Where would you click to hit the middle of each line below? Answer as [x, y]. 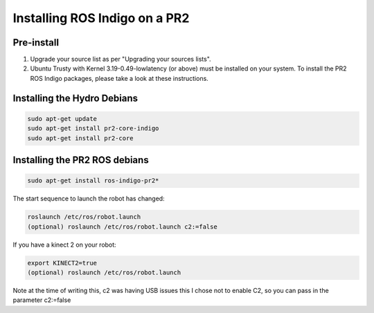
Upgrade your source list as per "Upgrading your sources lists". [121, 59]
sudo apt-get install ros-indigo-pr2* [93, 181]
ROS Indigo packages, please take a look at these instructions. [119, 78]
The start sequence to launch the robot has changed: [89, 199]
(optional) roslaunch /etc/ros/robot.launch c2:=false [122, 227]
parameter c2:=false [42, 300]
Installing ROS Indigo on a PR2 [101, 18]
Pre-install [36, 42]
